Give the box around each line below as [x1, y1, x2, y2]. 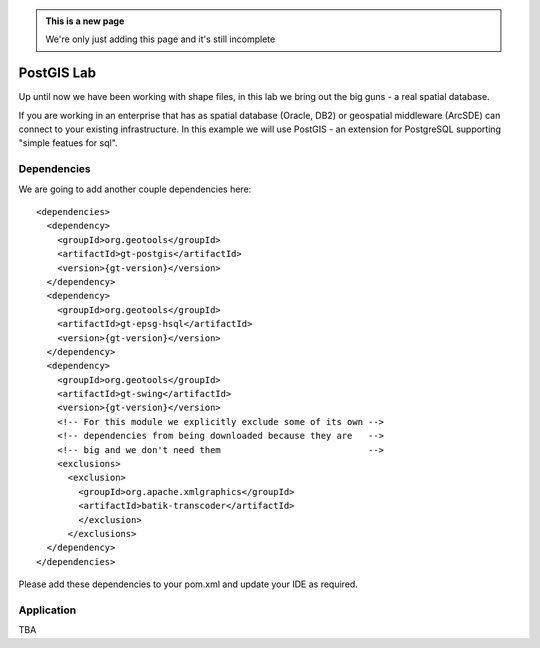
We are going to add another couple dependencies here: [18, 183, 252, 195]
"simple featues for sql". [18, 137, 119, 149]
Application [18, 603, 77, 617]
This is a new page [45, 15, 125, 27]
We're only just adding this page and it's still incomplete [45, 33, 276, 45]
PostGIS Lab [18, 65, 97, 82]
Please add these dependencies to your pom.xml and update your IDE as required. [18, 578, 359, 590]
